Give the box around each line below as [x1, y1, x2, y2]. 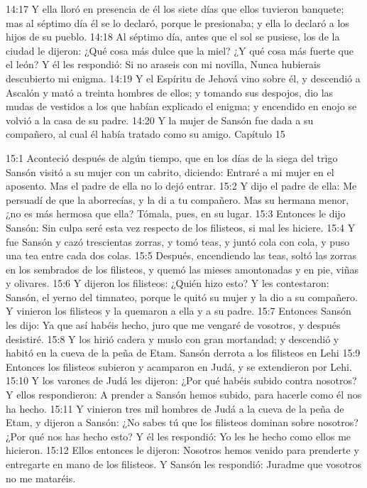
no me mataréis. [6, 470, 76, 485]
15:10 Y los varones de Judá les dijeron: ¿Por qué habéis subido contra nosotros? [6, 373, 357, 388]
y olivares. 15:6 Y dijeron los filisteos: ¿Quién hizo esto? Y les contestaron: [6, 276, 329, 291]
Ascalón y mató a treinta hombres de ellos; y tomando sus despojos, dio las [6, 85, 334, 99]
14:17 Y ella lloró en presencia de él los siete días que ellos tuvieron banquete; [6, 1, 344, 16]
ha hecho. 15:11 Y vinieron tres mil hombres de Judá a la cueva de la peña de [6, 401, 344, 416]
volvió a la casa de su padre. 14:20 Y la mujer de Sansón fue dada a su [6, 112, 314, 127]
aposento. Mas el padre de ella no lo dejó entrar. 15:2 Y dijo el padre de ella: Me [6, 178, 357, 193]
